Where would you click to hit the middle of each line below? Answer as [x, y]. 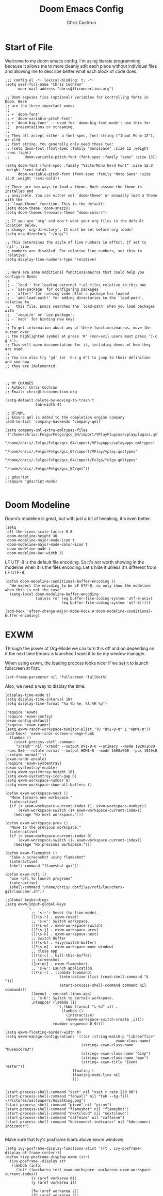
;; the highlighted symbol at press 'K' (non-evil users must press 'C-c [81, 336]
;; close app [44, 951]
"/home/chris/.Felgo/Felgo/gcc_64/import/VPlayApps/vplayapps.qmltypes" [80, 443]
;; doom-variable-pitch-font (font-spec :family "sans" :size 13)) [81, 157]
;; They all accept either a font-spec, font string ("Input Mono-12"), [80, 136]
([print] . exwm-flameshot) [59, 964]
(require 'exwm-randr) [28, 725]
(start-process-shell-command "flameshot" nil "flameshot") [67, 1109]
